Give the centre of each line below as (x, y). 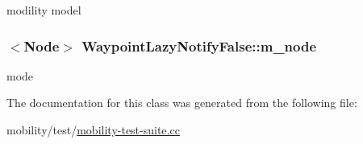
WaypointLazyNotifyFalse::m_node (199, 45)
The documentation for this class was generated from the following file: (182, 103)
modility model (44, 10)
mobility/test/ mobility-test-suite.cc (93, 130)
